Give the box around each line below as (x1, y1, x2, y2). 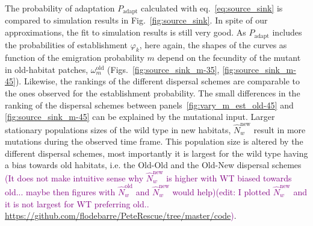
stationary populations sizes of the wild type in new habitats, (5, 123, 231, 136)
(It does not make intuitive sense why (5, 171, 144, 184)
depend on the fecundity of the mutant (157, 51, 301, 64)
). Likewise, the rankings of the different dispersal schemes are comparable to (15, 75, 300, 87)
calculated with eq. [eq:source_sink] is (141, 2, 283, 14)
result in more (253, 123, 306, 136)
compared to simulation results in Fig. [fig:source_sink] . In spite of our (5, 14, 268, 27)
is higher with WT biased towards (166, 171, 292, 184)
